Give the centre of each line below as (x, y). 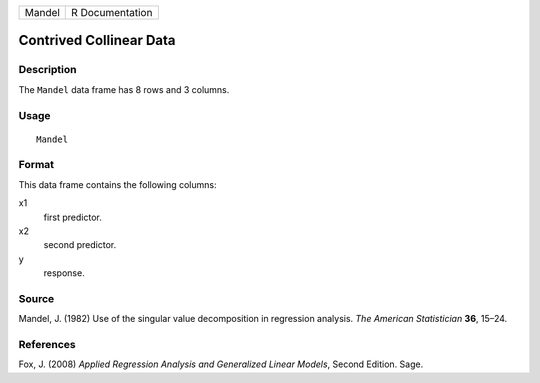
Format (36, 165)
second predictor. (80, 245)
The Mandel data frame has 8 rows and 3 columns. (124, 89)
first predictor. (72, 217)
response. (64, 273)
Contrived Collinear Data (97, 40)
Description (47, 70)
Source (36, 298)
